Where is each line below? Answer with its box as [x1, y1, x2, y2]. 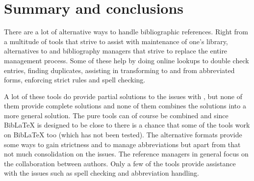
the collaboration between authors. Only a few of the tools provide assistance [4, 158, 236, 168]
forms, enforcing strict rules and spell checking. [4, 75, 146, 85]
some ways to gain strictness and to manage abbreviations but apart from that [4, 139, 241, 149]
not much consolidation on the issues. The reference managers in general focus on [4, 149, 249, 159]
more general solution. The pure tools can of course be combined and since [4, 110, 229, 120]
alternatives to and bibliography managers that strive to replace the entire [4, 46, 228, 56]
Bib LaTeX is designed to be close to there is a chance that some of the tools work [4, 120, 250, 130]
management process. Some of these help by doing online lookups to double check [4, 55, 249, 65]
